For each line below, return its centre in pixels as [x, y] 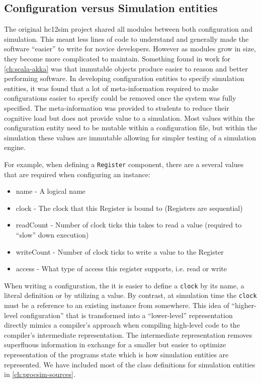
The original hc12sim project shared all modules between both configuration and [128, 29]
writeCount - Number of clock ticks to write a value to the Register [120, 251]
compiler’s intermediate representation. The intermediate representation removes [128, 334]
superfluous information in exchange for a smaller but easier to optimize [115, 344]
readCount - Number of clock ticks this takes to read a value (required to [129, 225]
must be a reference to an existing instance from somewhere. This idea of [117, 305]
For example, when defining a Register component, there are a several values [124, 164]
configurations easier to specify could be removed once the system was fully [120, 98]
